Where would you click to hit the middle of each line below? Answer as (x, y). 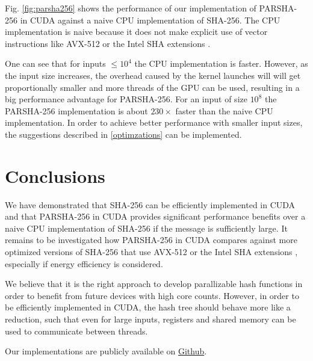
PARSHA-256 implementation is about (76, 110)
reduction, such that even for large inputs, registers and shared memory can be (150, 319)
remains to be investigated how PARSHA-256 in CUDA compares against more (151, 240)
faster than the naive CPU (224, 110)
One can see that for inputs (55, 63)
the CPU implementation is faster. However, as (221, 63)
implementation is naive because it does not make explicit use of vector (136, 32)
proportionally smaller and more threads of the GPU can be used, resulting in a (152, 87)
